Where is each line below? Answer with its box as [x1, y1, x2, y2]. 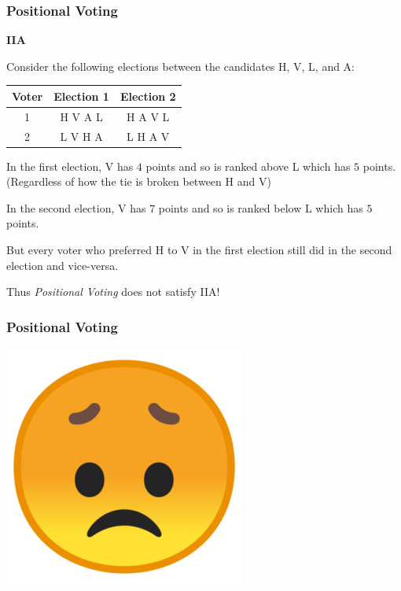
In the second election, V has [6, 199, 146, 216]
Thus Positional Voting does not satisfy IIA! [6, 283, 220, 300]
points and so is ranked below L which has [158, 199, 363, 216]
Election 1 [53, 87, 109, 104]
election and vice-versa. [6, 257, 119, 273]
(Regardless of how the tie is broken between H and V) [6, 173, 271, 190]
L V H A [60, 127, 103, 144]
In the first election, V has [6, 157, 134, 174]
